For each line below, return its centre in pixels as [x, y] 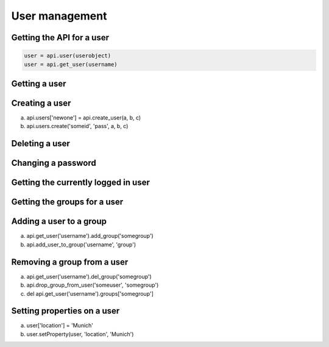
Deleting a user [41, 144]
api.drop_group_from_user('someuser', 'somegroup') [93, 285]
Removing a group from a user [70, 262]
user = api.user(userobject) [68, 56]
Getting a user [39, 83]
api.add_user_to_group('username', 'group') [81, 245]
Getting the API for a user [60, 38]
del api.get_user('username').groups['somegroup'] [90, 293]
